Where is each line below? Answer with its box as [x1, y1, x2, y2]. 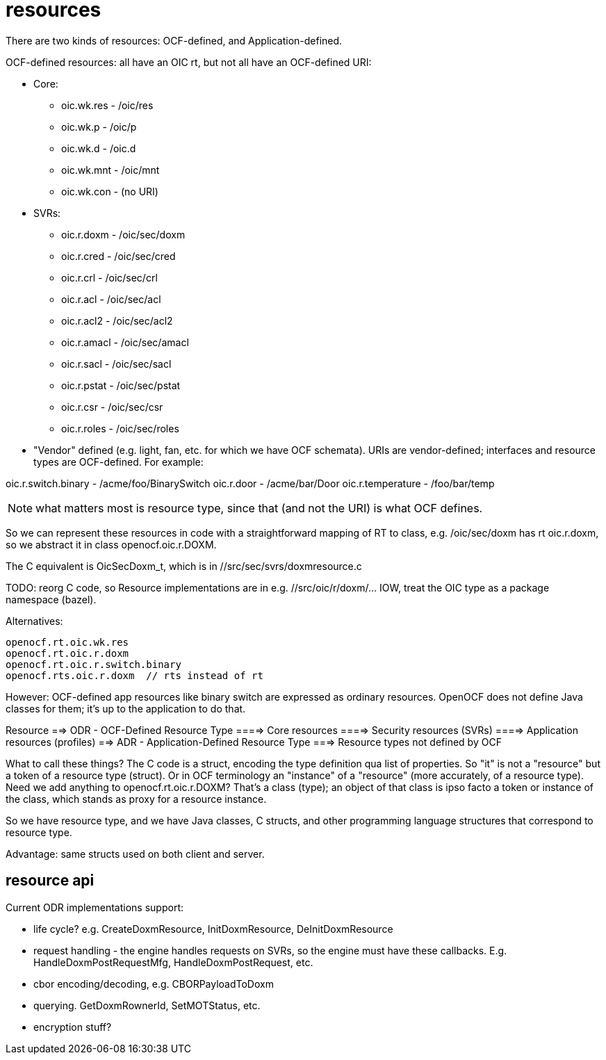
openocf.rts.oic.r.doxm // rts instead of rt [6, 669, 263, 681]
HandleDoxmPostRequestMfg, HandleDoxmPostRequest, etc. [33, 956, 313, 968]
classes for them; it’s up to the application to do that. [6, 702, 246, 715]
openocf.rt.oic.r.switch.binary [6, 658, 181, 670]
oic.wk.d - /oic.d [61, 142, 136, 154]
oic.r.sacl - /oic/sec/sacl [61, 357, 172, 370]
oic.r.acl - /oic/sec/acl [61, 293, 161, 305]
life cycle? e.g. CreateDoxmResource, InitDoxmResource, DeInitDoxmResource [33, 922, 393, 935]
